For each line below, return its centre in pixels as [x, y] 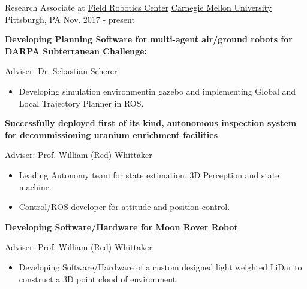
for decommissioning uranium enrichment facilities [112, 134]
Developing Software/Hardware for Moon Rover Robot [121, 226]
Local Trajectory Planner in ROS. [81, 103]
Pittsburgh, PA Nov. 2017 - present [70, 19]
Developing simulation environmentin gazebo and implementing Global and [157, 91]
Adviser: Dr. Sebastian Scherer [61, 71]
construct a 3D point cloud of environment [97, 279]
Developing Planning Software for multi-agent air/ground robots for [149, 39]
